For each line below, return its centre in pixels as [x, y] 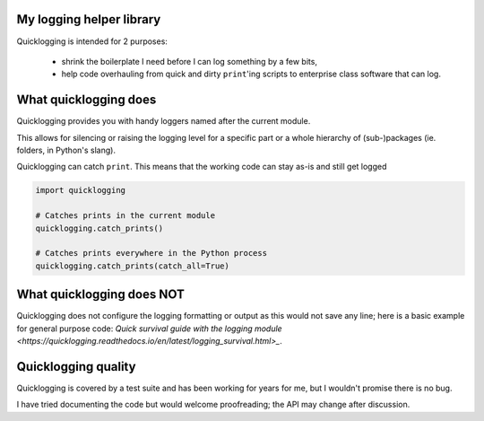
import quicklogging [80, 190]
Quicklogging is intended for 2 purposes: [92, 41]
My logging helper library [89, 19]
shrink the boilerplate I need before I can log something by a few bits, [190, 61]
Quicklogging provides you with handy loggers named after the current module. [164, 121]
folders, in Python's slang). [66, 150]
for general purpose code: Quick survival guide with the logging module [149, 329]
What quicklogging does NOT [101, 295]
